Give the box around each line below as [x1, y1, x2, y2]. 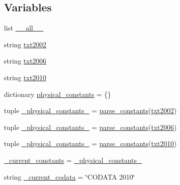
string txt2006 [4, 56, 47, 66]
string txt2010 [4, 72, 47, 82]
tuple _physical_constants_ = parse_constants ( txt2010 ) [4, 138, 177, 149]
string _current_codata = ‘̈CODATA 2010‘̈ [4, 171, 135, 182]
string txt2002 [4, 39, 47, 49]
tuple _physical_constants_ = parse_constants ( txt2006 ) [4, 122, 177, 132]
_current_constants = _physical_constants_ [4, 154, 142, 165]
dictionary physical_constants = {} [4, 89, 111, 99]
